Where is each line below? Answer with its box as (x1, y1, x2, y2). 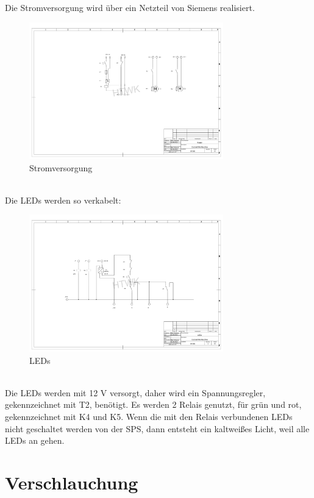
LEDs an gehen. (5, 434, 65, 447)
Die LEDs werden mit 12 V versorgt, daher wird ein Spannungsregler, (5, 386, 266, 399)
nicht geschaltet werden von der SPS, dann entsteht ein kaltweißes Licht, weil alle (5, 422, 310, 435)
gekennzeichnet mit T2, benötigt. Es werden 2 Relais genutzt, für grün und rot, (5, 398, 302, 411)
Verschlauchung (5, 469, 138, 494)
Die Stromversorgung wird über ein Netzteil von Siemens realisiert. (5, 1, 255, 13)
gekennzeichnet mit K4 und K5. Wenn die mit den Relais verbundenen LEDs (5, 410, 293, 422)
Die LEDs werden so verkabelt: (5, 193, 121, 206)
